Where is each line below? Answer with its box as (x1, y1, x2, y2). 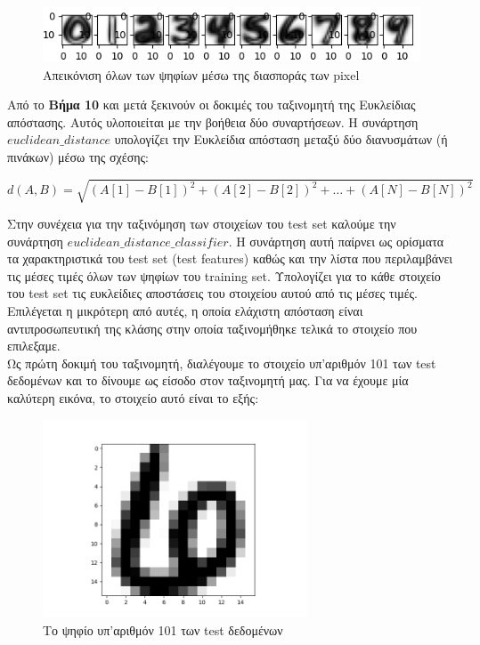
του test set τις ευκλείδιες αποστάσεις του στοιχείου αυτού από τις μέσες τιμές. (7, 284, 418, 302)
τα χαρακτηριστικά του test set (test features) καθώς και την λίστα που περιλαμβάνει (7, 249, 453, 268)
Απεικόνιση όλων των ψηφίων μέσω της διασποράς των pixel (43, 65, 360, 84)
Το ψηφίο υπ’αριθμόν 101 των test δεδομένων (43, 620, 283, 639)
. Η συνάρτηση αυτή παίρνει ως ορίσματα (228, 231, 444, 250)
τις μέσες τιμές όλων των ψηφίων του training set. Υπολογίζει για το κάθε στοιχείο (7, 266, 441, 285)
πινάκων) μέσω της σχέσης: (7, 147, 149, 165)
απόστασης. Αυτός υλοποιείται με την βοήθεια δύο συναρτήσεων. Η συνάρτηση (7, 112, 419, 131)
